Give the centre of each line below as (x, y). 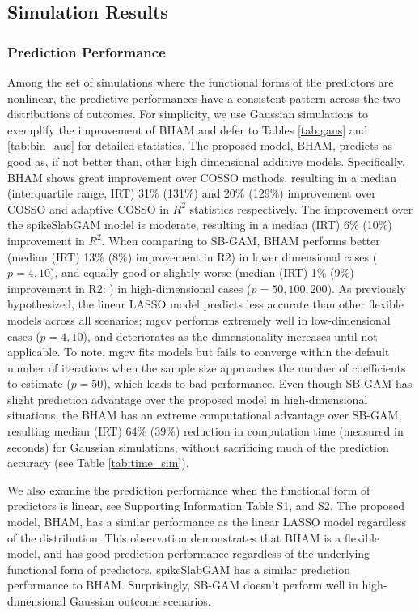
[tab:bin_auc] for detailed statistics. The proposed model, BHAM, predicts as (200, 145)
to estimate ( (39, 383)
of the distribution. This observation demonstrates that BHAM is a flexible (194, 537)
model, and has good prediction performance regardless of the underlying (189, 553)
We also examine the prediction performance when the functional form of (189, 489)
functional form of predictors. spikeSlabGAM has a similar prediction (179, 569)
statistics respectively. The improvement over (301, 208)
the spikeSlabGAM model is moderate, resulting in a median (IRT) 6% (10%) (200, 225)
